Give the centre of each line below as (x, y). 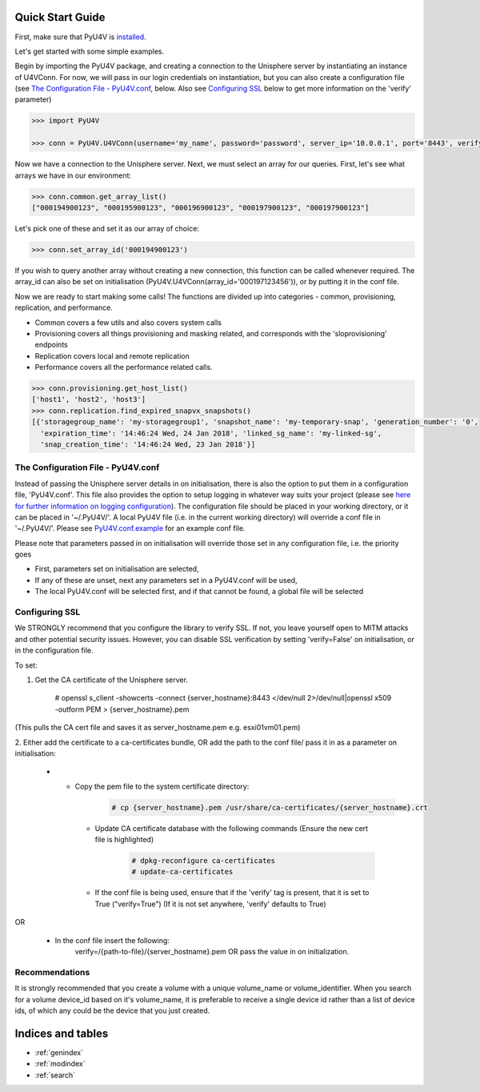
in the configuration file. (54, 650)
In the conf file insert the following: (112, 940)
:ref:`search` (55, 1075)
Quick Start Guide (60, 17)
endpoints (51, 345)
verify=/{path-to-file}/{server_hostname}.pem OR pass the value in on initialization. (212, 951)
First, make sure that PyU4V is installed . (81, 37)
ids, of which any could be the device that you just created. (112, 1010)
